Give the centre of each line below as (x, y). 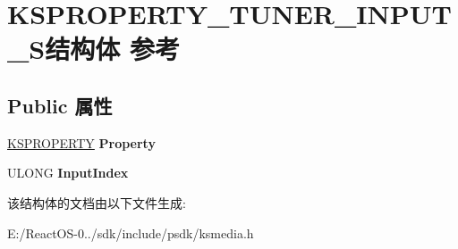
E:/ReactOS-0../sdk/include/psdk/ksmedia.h (131, 232)
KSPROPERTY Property (81, 142)
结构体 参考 (112, 49)
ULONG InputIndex (68, 173)
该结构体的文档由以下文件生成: (97, 202)
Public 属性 (60, 105)
